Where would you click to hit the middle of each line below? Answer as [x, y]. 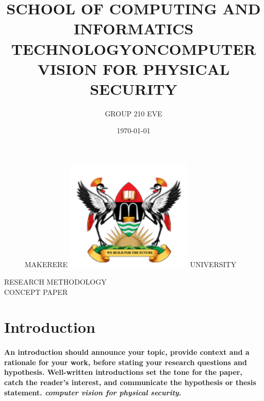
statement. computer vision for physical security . [93, 392]
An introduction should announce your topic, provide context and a [127, 352]
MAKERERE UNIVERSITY [130, 264]
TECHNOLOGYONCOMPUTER [134, 48]
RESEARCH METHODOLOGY [55, 281]
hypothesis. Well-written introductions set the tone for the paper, [123, 372]
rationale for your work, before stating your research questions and [126, 362]
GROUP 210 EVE [134, 113]
